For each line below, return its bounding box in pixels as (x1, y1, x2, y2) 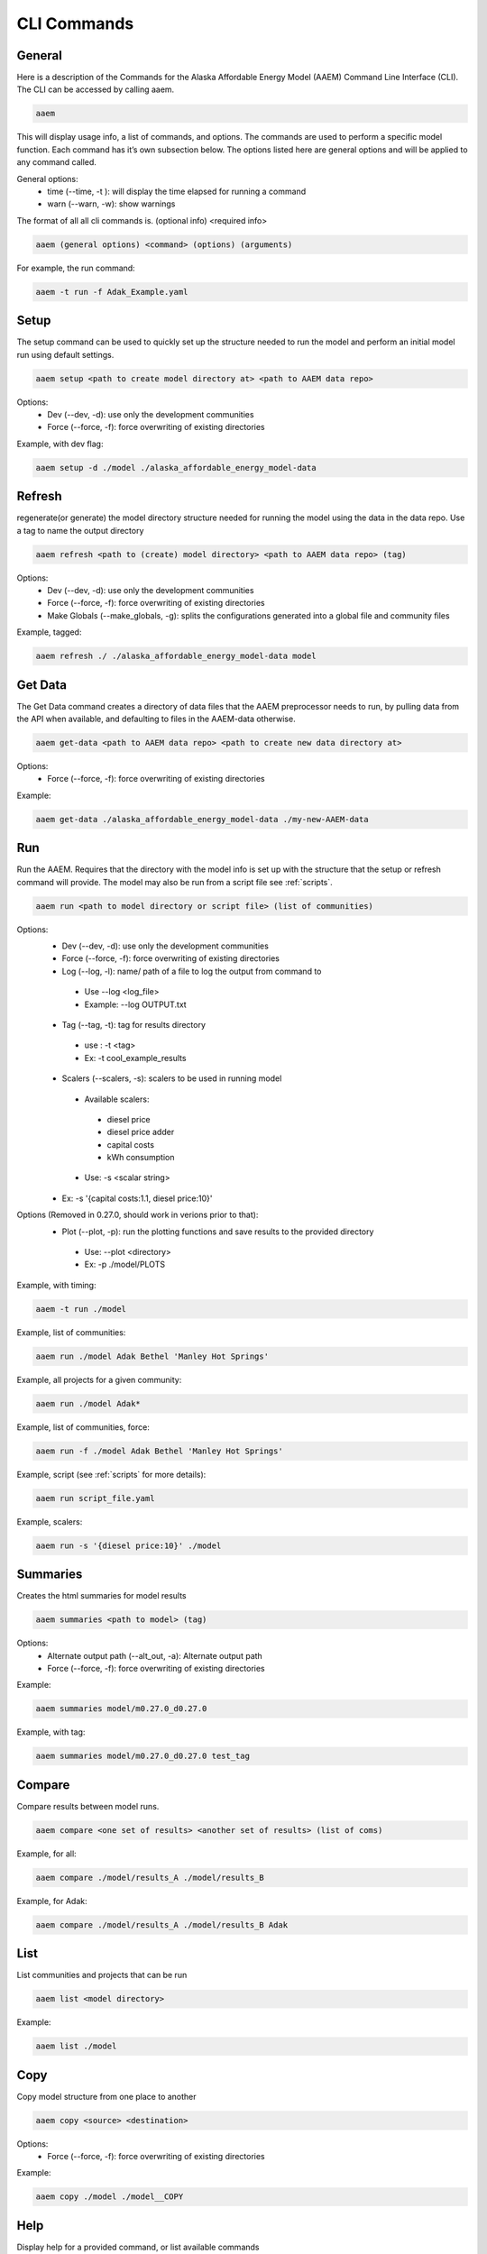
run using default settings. (16, 349, 115, 360)
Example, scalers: (16, 1516, 83, 1527)
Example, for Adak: (16, 1895, 87, 1906)
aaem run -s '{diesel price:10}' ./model (35, 1540, 222, 1551)
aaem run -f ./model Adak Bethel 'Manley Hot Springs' (35, 1445, 283, 1456)
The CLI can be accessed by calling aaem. (16, 84, 175, 95)
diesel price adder (106, 1127, 175, 1138)
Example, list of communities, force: (16, 1421, 151, 1433)
